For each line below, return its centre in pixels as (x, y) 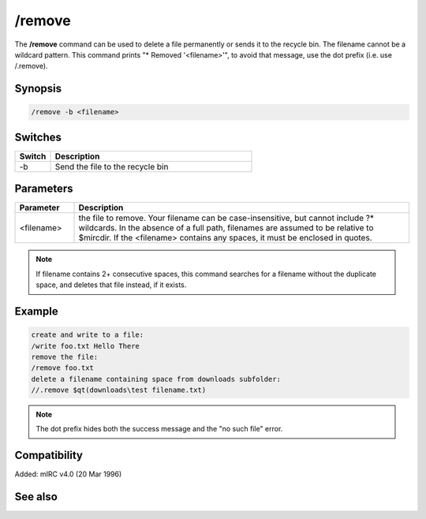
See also (36, 497)
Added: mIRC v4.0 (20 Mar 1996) (68, 474)
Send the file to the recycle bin (112, 166)
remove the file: (65, 357)
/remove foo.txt (63, 368)
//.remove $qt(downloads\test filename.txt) (119, 390)
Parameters (44, 189)
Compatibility (49, 456)
